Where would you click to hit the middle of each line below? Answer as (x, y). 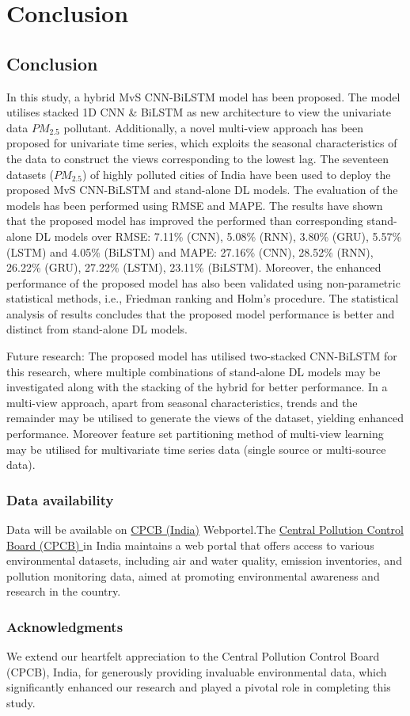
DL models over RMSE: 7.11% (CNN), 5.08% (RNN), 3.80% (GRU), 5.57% (218, 236)
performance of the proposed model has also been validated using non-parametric (203, 282)
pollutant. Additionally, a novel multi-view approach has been (214, 127)
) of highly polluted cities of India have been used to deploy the (236, 174)
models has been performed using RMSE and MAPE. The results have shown (195, 205)
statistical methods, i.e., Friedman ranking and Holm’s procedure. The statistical (203, 298)
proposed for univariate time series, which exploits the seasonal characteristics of (202, 143)
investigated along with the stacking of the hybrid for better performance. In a (197, 387)
